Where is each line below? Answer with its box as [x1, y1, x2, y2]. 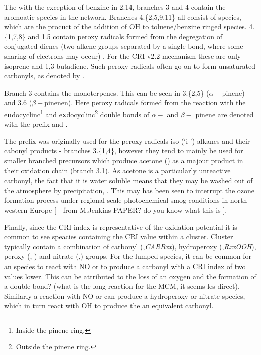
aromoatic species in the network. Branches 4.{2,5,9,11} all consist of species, [4, 11, 241, 22]
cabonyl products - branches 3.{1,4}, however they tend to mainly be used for [4, 145, 243, 156]
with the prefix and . [4, 119, 68, 129]
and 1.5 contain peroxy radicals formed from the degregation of [28, 31, 223, 41]
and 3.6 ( [4, 97, 32, 108]
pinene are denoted [195, 109, 254, 119]
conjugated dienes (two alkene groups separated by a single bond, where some [4, 41, 243, 51]
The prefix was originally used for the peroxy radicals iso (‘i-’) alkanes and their [4, 135, 250, 146]
